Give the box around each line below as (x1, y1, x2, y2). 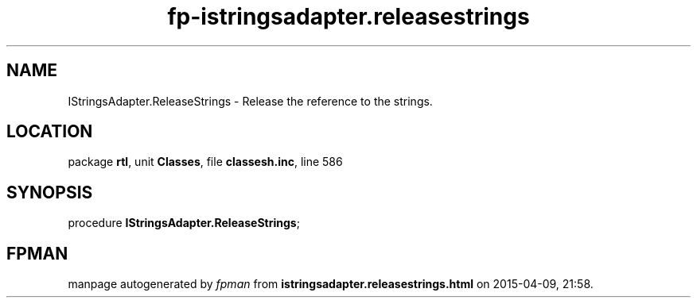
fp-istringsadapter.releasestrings (167, 3, 530, 30)
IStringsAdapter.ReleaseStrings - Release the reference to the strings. (68, 94, 433, 108)
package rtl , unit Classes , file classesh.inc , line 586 (68, 155, 343, 169)
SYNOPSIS (6, 182, 93, 202)
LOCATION (6, 121, 93, 142)
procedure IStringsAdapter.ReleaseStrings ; (68, 216, 300, 230)
